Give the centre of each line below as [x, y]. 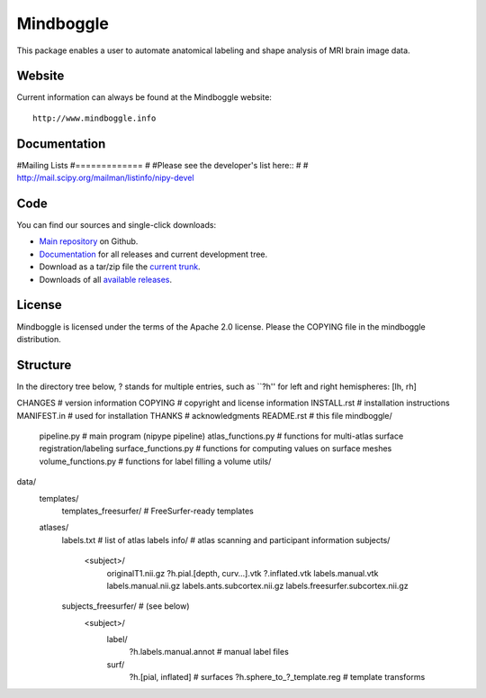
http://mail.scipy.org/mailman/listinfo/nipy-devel [105, 178]
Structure [44, 365]
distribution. [39, 339]
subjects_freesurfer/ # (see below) [126, 606]
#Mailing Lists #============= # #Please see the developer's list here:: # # [162, 165]
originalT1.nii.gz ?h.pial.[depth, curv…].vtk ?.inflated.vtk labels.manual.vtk [243, 573]
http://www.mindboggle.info [94, 118]
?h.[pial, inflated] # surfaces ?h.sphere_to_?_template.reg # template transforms [277, 677]
